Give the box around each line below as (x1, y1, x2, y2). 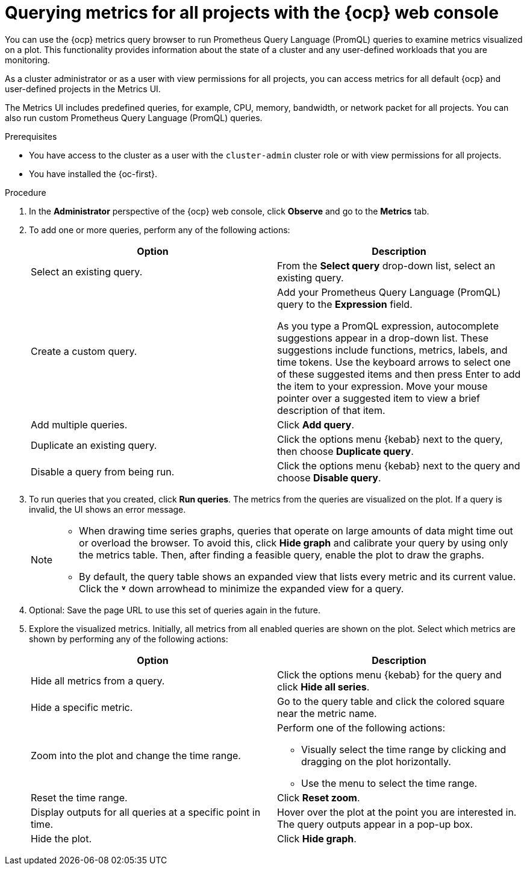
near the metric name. (277, 707, 377, 719)
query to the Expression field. (277, 298, 413, 310)
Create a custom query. (31, 345, 137, 357)
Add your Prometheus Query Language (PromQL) (277, 286, 501, 298)
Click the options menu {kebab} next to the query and (277, 459, 520, 472)
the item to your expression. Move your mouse (277, 380, 488, 392)
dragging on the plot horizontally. (301, 755, 451, 768)
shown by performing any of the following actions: (29, 633, 228, 644)
